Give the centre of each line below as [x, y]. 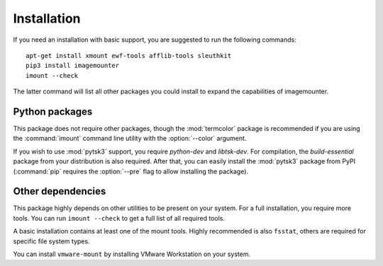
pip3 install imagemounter [73, 66]
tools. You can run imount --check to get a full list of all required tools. [119, 218]
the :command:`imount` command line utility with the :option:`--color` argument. [130, 139]
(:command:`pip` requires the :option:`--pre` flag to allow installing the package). [131, 171]
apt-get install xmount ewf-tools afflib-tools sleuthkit [129, 56]
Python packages [53, 111]
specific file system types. [51, 241]
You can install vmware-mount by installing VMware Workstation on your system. [132, 254]
